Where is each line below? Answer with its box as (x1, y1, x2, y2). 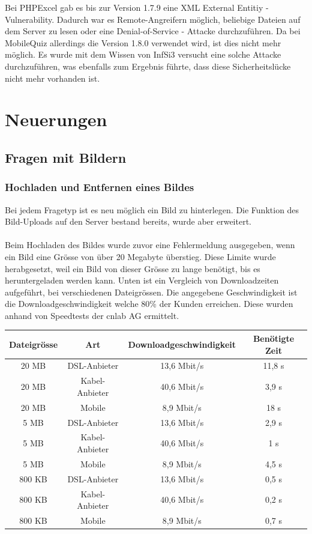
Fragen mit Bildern (5, 148, 127, 166)
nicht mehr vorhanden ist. (5, 71, 100, 84)
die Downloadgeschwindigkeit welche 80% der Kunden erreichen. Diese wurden (5, 297, 293, 310)
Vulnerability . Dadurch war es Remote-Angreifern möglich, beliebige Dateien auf (5, 13, 301, 25)
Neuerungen (5, 107, 107, 132)
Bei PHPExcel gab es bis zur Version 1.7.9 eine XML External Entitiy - (5, 1, 269, 13)
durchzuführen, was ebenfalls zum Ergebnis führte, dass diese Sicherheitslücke (5, 59, 291, 72)
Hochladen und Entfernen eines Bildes (5, 180, 194, 195)
